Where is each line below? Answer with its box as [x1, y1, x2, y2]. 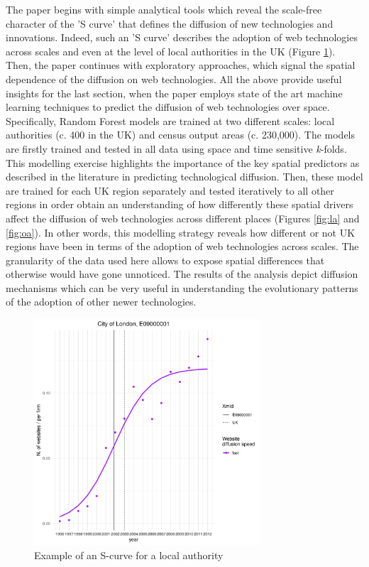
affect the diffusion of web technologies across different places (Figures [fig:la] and [6, 210, 360, 225]
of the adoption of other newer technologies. [6, 294, 197, 309]
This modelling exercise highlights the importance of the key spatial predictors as [6, 155, 360, 170]
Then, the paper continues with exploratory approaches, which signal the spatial [6, 58, 356, 72]
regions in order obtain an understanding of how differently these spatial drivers [6, 197, 353, 212]
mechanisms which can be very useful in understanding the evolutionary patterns [6, 280, 358, 295]
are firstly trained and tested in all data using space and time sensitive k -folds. [6, 141, 347, 156]
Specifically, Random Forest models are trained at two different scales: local [6, 113, 335, 128]
